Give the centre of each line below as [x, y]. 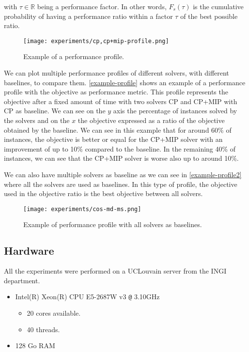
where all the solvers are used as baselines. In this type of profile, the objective [121, 184]
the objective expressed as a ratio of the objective [151, 120]
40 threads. [43, 329]
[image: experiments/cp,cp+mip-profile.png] [96, 41]
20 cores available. [54, 313]
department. [22, 280]
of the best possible [209, 16]
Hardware [29, 251]
